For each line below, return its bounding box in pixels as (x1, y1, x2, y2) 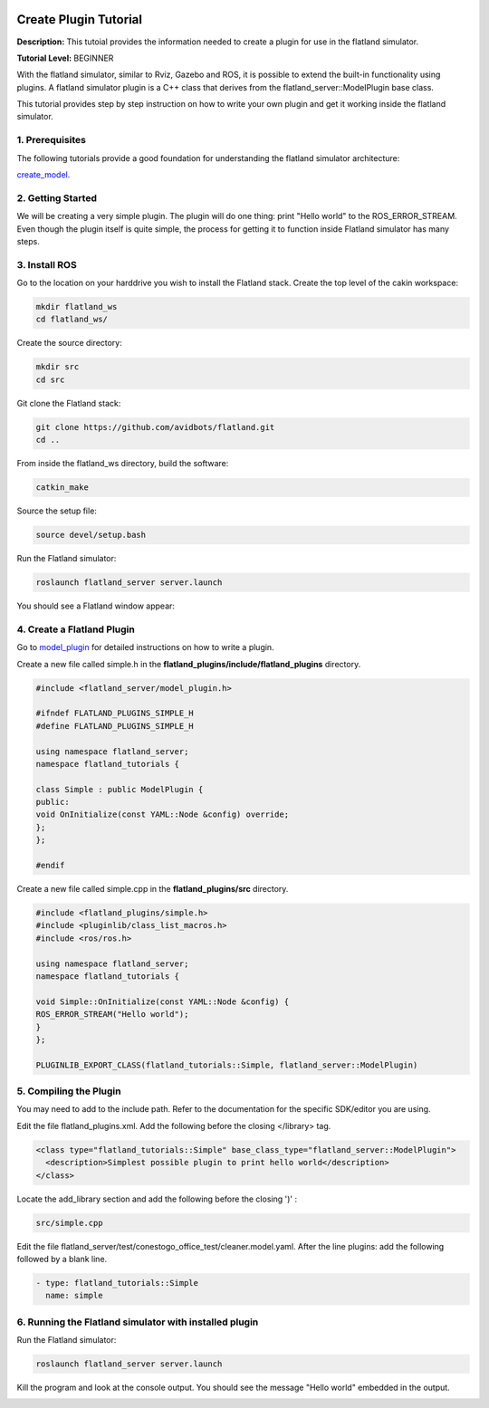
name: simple (45, 1290, 103, 1301)
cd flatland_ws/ (35, 314, 109, 325)
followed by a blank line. (16, 1253, 108, 1264)
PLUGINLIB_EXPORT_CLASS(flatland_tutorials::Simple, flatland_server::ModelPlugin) (35, 1059, 418, 1070)
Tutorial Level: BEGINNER (16, 53, 114, 63)
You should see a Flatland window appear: (16, 600, 176, 611)
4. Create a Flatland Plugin (16, 623, 135, 636)
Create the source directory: (16, 338, 122, 349)
